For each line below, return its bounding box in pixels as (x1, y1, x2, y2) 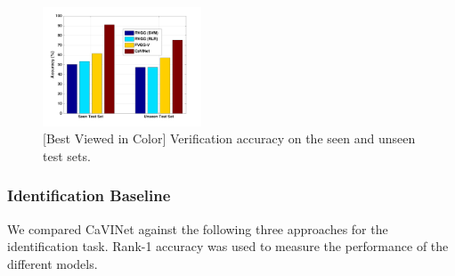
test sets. (43, 146, 91, 165)
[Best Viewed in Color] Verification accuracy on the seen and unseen (43, 129, 416, 148)
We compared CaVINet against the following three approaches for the (7, 219, 388, 238)
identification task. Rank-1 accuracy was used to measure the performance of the (7, 237, 449, 256)
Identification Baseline (7, 184, 171, 207)
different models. (7, 254, 98, 272)
